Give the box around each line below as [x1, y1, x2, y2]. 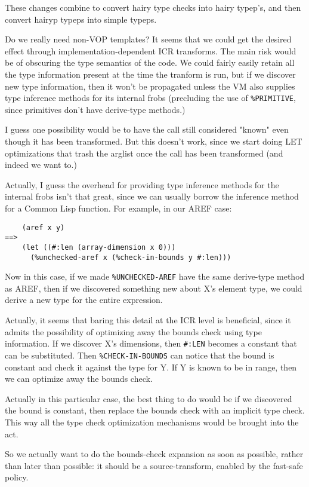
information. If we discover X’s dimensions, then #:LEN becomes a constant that [5, 337, 297, 350]
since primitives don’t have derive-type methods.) [5, 103, 186, 115]
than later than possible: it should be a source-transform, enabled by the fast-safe [5, 459, 303, 471]
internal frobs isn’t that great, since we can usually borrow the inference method [5, 190, 299, 203]
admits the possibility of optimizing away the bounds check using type [5, 325, 262, 338]
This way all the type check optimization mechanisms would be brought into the [5, 415, 299, 428]
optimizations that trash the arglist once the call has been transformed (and [5, 146, 283, 159]
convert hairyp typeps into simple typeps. [5, 13, 157, 25]
